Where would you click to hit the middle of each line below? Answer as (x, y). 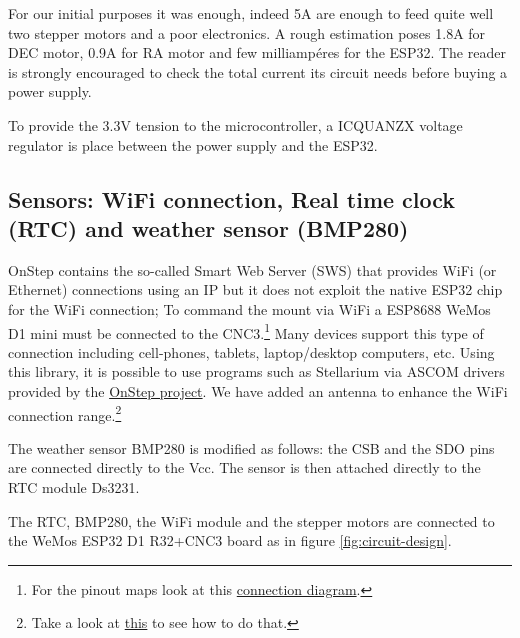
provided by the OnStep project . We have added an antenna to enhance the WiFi (258, 390)
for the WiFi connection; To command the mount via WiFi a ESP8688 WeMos (249, 308)
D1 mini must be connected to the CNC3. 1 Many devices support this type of (246, 331)
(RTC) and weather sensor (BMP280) (208, 227)
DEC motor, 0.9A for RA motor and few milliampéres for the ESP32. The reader (257, 52)
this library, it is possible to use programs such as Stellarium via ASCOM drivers (256, 371)
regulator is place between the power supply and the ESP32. (193, 144)
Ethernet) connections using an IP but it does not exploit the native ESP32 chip (255, 289)
